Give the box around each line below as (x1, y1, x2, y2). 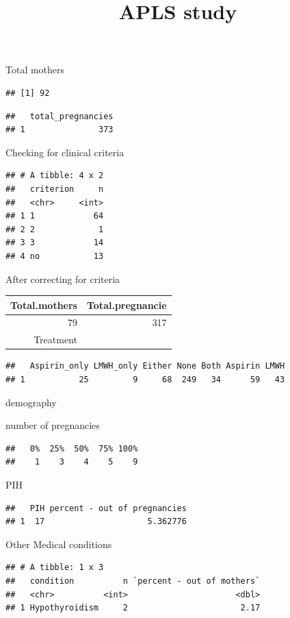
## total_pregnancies (5, 111, 114, 121)
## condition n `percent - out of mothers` (5, 576, 261, 586)
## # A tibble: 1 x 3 (5, 563, 104, 573)
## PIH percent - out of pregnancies (5, 503, 187, 513)
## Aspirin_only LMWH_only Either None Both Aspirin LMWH (5, 361, 285, 371)
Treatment (34, 332, 77, 347)
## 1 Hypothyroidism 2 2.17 (5, 603, 261, 613)
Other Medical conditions (5, 536, 112, 551)
